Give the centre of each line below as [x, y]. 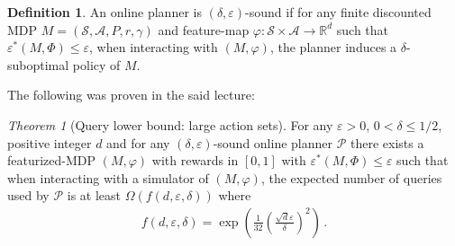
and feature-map [204, 29]
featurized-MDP [52, 160]
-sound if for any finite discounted [338, 12]
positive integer [50, 142]
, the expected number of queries [351, 177]
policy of [96, 64]
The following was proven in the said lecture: [131, 95]
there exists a [387, 142]
